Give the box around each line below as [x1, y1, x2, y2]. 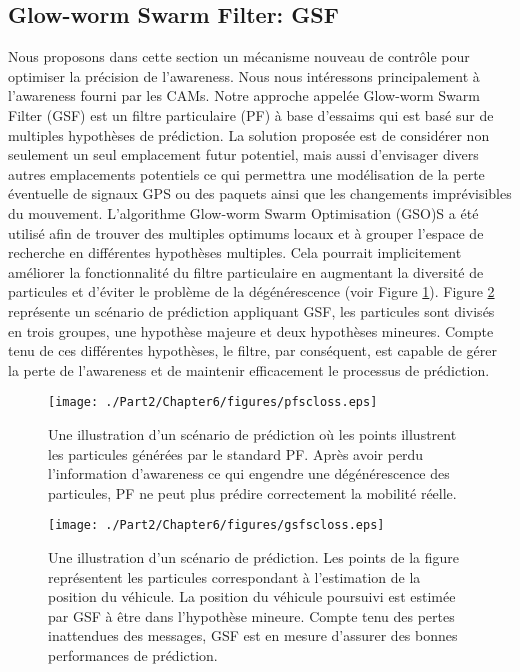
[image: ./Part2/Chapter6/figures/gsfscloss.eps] [48, 518, 385, 533]
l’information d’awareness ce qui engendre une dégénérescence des [48, 463, 450, 484]
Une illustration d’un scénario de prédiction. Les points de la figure [48, 546, 459, 567]
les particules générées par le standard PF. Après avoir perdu [48, 443, 424, 464]
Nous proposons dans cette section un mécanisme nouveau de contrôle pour [8, 46, 470, 67]
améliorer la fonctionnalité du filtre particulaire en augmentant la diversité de [8, 261, 484, 282]
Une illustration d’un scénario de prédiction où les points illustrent [48, 423, 457, 444]
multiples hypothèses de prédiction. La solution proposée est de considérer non [8, 124, 490, 145]
